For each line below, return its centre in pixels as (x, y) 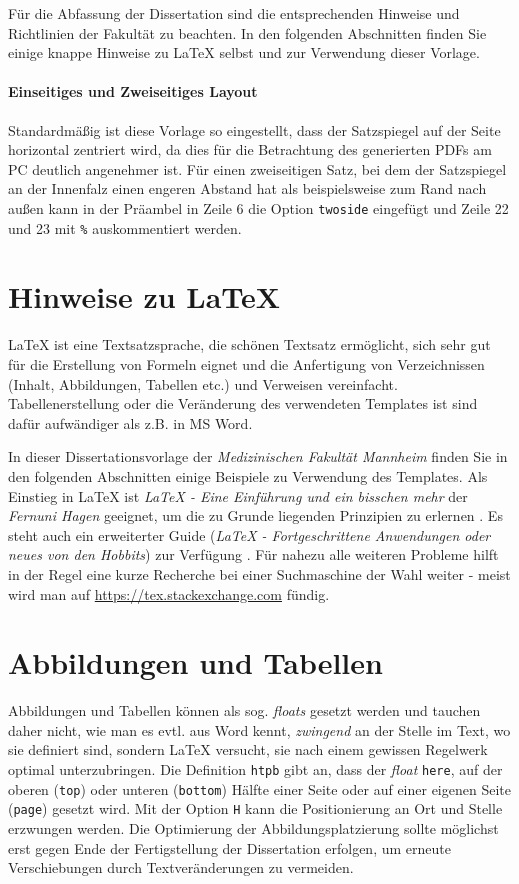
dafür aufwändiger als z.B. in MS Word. (130, 422)
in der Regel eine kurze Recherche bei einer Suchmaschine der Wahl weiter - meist (259, 573)
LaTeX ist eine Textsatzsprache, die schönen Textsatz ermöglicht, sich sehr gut (249, 344)
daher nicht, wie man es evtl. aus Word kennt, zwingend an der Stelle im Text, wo (259, 729)
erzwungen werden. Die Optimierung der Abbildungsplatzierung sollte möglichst (253, 827)
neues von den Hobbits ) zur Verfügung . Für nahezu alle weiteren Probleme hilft (253, 554)
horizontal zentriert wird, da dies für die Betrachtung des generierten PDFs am (250, 149)
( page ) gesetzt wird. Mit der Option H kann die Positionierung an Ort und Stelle (255, 808)
